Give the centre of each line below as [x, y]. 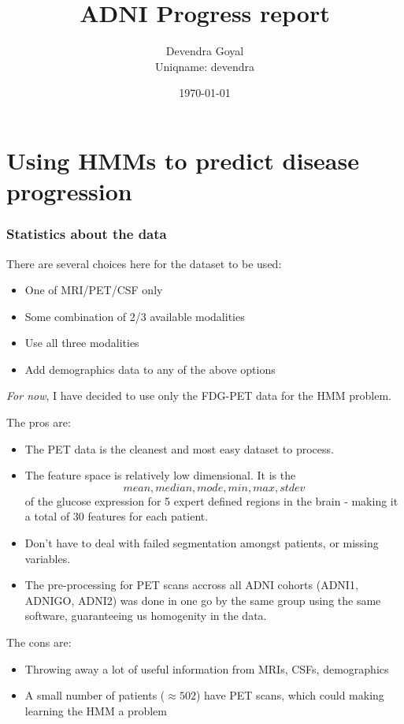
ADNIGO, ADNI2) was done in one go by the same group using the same [203, 600]
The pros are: [39, 422]
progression [69, 191]
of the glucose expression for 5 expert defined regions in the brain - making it [211, 500]
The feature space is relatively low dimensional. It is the [160, 475]
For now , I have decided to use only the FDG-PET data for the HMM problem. [199, 396]
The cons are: [39, 642]
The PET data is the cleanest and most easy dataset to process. [179, 448]
